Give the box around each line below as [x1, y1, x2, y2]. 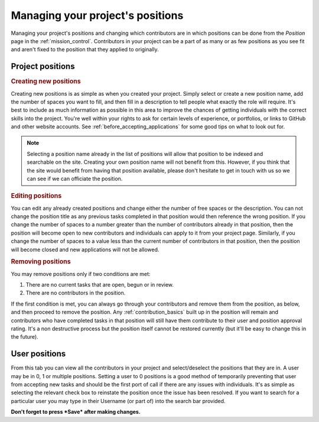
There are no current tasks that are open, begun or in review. [25, 281, 174, 288]
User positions [11, 349, 66, 359]
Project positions [11, 61, 75, 72]
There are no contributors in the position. [25, 290, 126, 297]
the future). [11, 333, 38, 340]
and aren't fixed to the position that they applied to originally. [11, 46, 159, 53]
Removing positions [11, 258, 71, 266]
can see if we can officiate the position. [27, 175, 123, 183]
